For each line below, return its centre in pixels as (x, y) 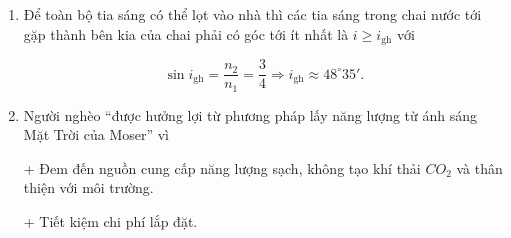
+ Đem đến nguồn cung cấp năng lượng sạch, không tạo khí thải (222, 167)
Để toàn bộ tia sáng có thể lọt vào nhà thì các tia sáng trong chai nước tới (252, 14)
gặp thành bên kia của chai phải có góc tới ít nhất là (186, 33)
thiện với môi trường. (88, 187)
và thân (479, 167)
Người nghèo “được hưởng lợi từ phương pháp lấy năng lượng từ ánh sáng (250, 114)
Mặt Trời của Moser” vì (96, 134)
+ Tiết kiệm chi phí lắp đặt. (110, 220)
